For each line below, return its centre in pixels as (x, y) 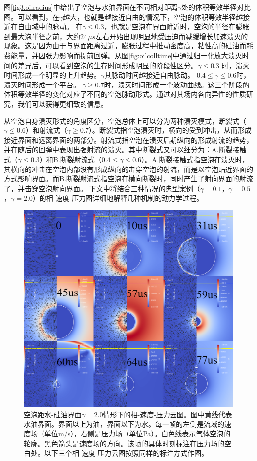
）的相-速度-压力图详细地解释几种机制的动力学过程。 (118, 198)
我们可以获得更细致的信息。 (63, 104)
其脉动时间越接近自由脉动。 (150, 75)
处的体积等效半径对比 (216, 7)
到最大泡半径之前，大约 (42, 36)
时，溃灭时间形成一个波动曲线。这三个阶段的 (177, 84)
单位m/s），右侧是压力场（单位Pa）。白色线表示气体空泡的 (137, 434)
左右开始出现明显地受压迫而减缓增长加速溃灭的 (172, 36)
